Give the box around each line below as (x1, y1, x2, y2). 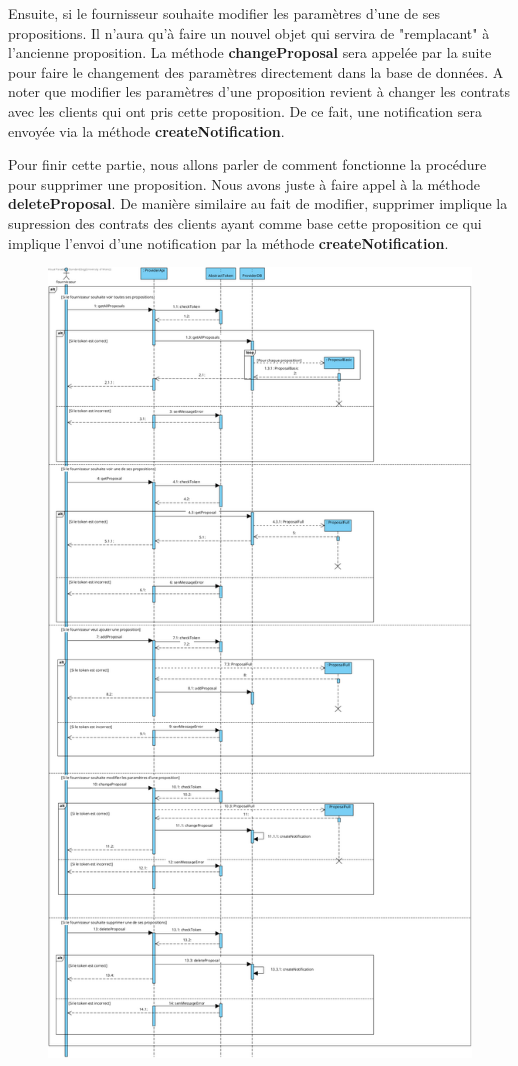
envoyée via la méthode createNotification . (8, 120, 285, 141)
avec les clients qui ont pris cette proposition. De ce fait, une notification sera (8, 100, 482, 121)
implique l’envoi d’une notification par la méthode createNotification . (8, 232, 449, 253)
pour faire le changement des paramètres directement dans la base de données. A (8, 61, 504, 82)
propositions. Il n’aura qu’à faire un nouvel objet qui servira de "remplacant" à (8, 22, 490, 43)
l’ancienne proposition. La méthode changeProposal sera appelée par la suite (8, 42, 492, 63)
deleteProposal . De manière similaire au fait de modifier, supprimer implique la (8, 193, 508, 214)
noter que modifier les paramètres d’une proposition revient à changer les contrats (8, 81, 510, 102)
